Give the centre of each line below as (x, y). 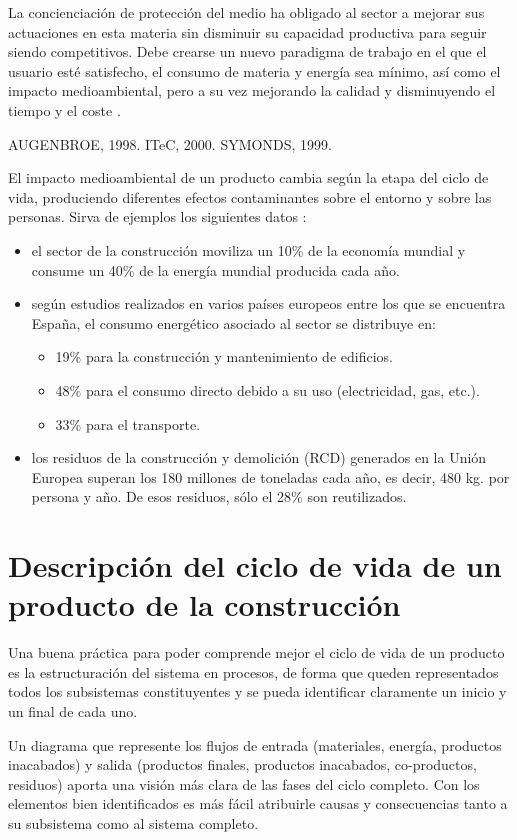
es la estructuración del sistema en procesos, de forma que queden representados (253, 671)
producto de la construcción (204, 604)
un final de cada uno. (73, 710)
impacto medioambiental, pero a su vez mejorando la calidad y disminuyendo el (252, 90)
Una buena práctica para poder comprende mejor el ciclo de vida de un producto (256, 652)
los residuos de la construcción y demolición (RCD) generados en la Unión (259, 457)
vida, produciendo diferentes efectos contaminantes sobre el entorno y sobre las (250, 196)
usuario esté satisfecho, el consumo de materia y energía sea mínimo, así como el (254, 70)
